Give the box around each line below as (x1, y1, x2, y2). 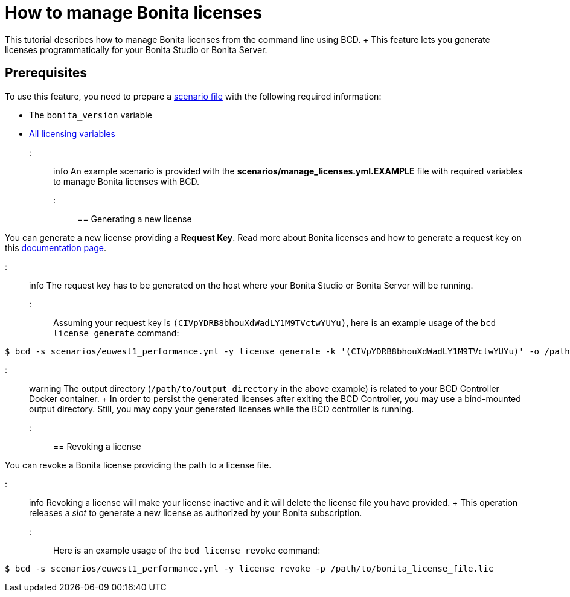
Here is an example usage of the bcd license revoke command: (53, 544, 321, 555)
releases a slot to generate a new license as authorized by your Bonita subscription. (29, 507, 362, 518)
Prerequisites (5, 65, 87, 81)
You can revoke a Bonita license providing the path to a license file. (5, 459, 272, 470)
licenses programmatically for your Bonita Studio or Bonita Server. (5, 44, 267, 55)
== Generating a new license (77, 213, 192, 224)
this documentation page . (5, 242, 106, 253)
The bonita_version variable (29, 109, 152, 120)
